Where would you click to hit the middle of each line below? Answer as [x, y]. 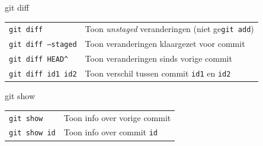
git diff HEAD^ [39, 60]
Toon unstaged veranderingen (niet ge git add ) [169, 29]
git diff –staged [43, 45]
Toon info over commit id [110, 132]
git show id [32, 133]
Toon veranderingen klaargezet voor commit [165, 44]
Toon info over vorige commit [117, 117]
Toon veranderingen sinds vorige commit [158, 58]
